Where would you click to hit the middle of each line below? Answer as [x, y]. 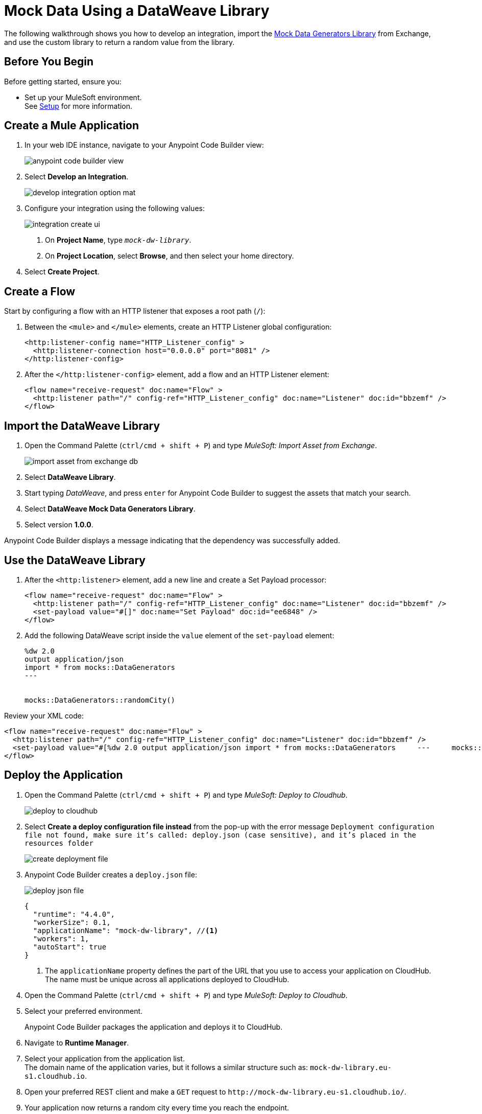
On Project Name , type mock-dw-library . [118, 240]
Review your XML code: [44, 715]
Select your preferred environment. [84, 1011]
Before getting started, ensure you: [63, 81]
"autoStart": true [70, 947]
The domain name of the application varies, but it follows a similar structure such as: [166, 1067]
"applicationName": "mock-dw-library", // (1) [126, 930]
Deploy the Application [64, 775]
